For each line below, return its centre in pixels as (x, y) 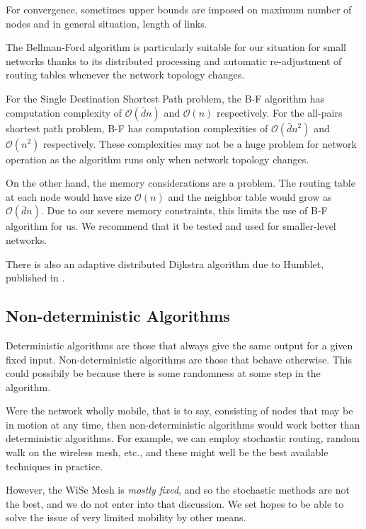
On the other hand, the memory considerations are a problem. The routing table (181, 183)
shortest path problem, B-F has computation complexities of (137, 128)
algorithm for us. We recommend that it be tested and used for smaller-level (171, 226)
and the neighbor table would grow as (250, 196)
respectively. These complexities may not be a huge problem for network (200, 143)
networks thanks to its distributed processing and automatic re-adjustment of (174, 60)
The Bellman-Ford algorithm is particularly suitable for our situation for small (176, 47)
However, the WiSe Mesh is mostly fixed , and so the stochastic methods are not (178, 490)
